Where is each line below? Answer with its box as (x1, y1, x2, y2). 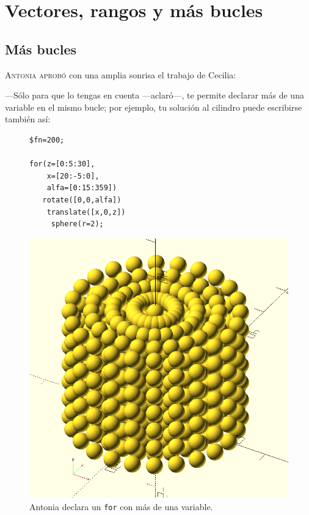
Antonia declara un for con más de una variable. (29, 500, 213, 513)
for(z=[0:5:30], (29, 160, 95, 169)
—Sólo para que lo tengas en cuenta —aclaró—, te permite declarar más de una (5, 89, 304, 102)
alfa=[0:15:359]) (46, 183, 117, 193)
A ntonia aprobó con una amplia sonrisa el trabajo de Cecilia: (5, 68, 236, 81)
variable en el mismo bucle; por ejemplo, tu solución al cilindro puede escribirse (5, 100, 302, 113)
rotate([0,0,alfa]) (42, 195, 122, 204)
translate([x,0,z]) (46, 207, 126, 217)
